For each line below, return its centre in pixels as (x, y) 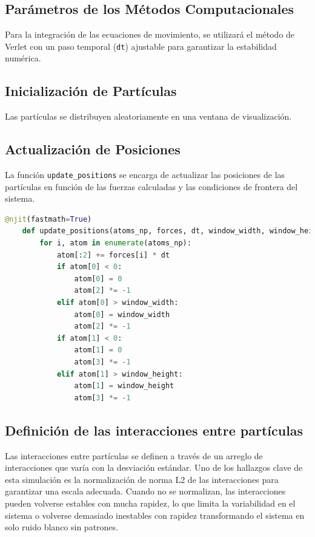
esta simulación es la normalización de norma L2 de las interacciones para (142, 479)
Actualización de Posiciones (93, 149)
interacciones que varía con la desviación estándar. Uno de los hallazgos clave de (154, 467)
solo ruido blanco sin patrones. (61, 527)
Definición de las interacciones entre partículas (154, 430)
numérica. (23, 58)
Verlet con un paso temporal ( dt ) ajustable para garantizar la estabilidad (141, 46)
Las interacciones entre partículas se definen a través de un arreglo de (134, 455)
